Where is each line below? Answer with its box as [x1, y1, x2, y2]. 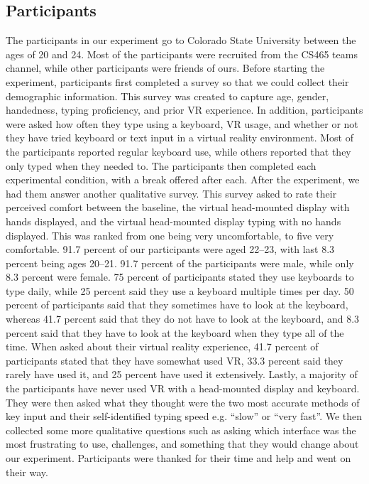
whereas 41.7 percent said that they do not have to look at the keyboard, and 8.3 [6, 311, 360, 326]
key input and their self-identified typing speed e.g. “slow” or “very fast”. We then [6, 409, 363, 424]
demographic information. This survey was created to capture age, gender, [6, 88, 329, 103]
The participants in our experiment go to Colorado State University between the [6, 33, 356, 48]
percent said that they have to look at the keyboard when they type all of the [6, 325, 344, 340]
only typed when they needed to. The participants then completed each [6, 158, 316, 173]
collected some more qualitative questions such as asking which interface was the [6, 422, 356, 437]
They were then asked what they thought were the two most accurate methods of [6, 394, 360, 409]
